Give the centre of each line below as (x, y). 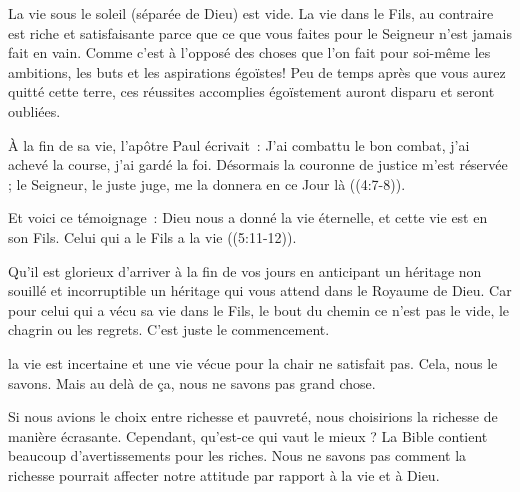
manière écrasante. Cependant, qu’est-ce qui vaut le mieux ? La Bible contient (248, 435)
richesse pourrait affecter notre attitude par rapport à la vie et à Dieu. (224, 474)
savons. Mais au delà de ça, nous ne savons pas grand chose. (192, 382)
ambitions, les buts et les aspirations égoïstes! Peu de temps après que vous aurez (257, 71)
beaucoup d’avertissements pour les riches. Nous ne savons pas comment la (237, 455)
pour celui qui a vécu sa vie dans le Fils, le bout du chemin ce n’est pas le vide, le (259, 309)
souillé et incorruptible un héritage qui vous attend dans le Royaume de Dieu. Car (260, 290)
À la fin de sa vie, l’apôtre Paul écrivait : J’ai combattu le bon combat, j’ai (239, 144)
